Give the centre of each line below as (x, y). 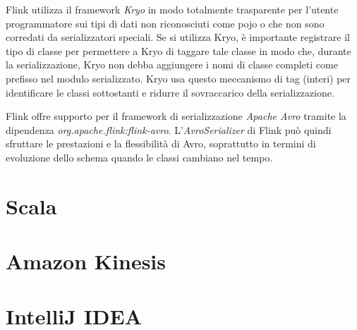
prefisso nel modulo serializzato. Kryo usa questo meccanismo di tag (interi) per (178, 78)
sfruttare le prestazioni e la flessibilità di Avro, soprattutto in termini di (161, 143)
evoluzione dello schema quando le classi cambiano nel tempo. (139, 157)
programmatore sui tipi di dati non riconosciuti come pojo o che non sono (165, 23)
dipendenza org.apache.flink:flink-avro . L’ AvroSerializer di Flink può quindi (169, 129)
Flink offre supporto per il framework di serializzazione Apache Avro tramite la (176, 116)
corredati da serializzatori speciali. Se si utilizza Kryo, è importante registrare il (178, 37)
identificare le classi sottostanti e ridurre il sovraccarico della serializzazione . (170, 92)
